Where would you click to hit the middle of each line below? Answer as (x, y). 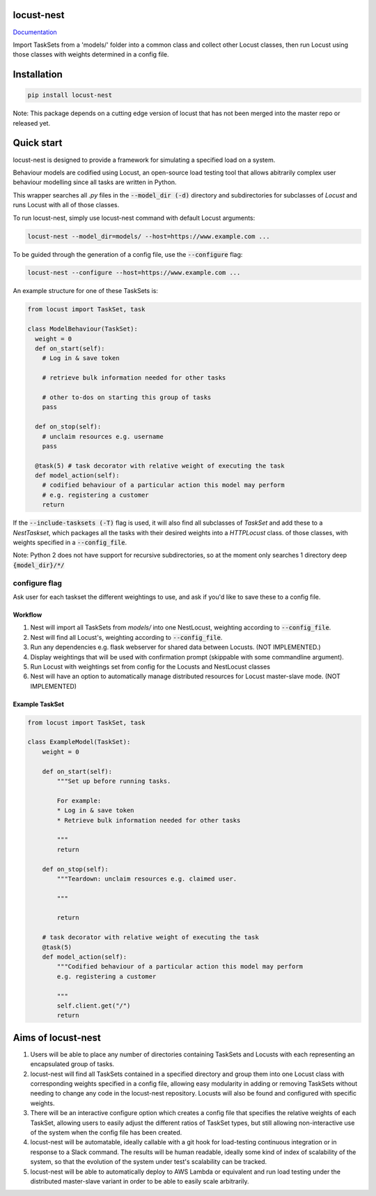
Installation (38, 74)
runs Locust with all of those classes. (66, 205)
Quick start (38, 143)
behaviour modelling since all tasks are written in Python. (95, 182)
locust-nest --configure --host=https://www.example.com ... (134, 273)
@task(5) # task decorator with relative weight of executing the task (160, 465)
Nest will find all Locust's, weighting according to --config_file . (126, 637)
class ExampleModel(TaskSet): (79, 742)
